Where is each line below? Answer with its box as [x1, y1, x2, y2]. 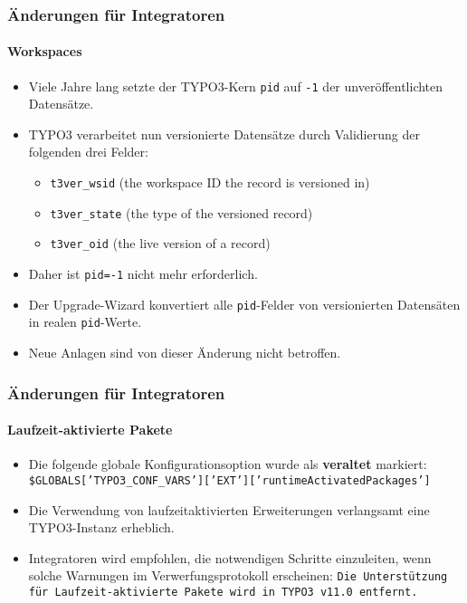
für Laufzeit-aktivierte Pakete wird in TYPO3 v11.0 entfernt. [28, 585, 418, 598]
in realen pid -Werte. [28, 312, 142, 331]
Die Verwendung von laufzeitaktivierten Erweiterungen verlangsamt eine [28, 500, 430, 519]
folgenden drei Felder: [28, 142, 148, 161]
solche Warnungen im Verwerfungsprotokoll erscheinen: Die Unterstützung [28, 566, 448, 585]
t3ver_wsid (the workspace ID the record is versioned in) [50, 173, 370, 192]
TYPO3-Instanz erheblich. [28, 518, 175, 537]
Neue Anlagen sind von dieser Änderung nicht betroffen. [28, 343, 341, 362]
